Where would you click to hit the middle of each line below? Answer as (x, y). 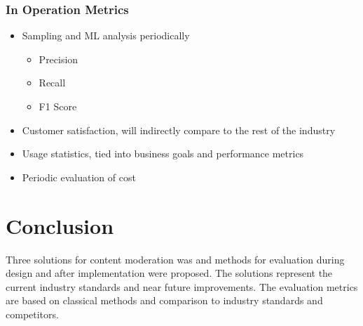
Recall (52, 83)
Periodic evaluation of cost (79, 177)
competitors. (32, 314)
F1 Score (58, 106)
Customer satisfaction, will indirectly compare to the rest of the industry (179, 130)
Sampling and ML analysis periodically (106, 35)
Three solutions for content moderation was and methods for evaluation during (175, 259)
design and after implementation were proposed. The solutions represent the (169, 273)
